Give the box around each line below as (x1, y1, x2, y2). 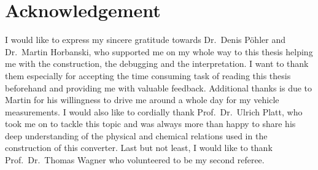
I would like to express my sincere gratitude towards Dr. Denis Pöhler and (5, 33, 285, 46)
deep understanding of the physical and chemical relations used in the (5, 129, 268, 142)
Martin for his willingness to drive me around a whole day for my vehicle (5, 93, 279, 106)
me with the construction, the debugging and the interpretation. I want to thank (5, 57, 309, 70)
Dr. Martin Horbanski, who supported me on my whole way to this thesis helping (5, 45, 313, 58)
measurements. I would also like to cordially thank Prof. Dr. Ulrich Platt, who (5, 105, 303, 118)
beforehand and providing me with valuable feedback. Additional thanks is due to (5, 81, 312, 94)
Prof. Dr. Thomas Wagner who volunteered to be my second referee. (5, 153, 265, 166)
